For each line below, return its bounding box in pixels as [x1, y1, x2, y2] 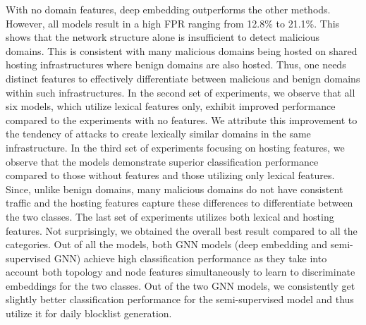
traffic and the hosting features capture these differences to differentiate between [6, 195, 353, 210]
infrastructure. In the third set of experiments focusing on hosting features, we [6, 140, 345, 154]
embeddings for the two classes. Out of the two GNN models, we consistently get [6, 278, 355, 293]
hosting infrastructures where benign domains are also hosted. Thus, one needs [6, 57, 346, 72]
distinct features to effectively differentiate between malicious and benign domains [6, 70, 360, 85]
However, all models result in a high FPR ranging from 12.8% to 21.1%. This [6, 16, 340, 30]
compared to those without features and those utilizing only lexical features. [6, 168, 335, 183]
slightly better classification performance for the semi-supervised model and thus [6, 292, 354, 307]
